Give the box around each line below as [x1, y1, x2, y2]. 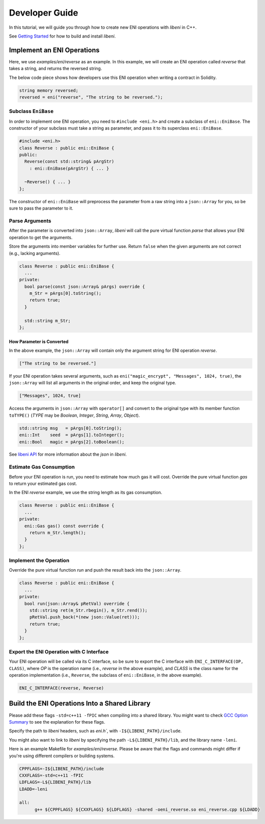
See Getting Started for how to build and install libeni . [9, 33, 116, 39]
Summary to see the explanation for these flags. [9, 719, 106, 725]
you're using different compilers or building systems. [9, 753, 115, 759]
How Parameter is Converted [9, 339, 69, 345]
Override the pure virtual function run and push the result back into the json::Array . [9, 567, 182, 573]
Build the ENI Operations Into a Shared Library [9, 699, 151, 708]
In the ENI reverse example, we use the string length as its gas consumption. [9, 490, 162, 496]
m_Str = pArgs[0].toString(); [29, 290, 102, 296]
